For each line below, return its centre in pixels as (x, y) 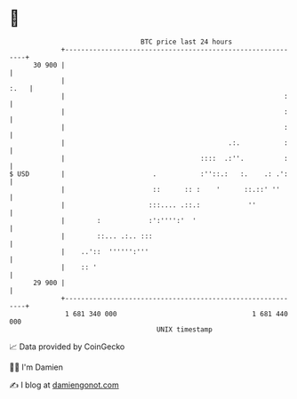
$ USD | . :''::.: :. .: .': (149, 174)
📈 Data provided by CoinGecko (67, 347)
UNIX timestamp (185, 329)
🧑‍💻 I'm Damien (36, 367)
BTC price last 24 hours (187, 42)
